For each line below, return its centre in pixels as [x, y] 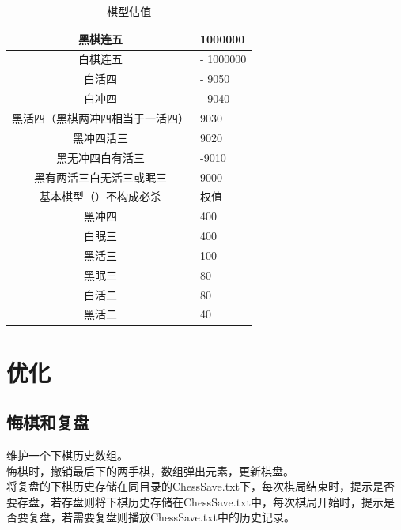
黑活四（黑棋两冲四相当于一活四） [100, 117]
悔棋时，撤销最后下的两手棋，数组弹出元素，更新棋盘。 [150, 470]
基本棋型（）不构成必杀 [100, 196]
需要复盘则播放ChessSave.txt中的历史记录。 [183, 517]
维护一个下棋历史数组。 [67, 455]
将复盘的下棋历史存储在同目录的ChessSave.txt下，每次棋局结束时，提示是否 [200, 486]
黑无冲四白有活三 [100, 157]
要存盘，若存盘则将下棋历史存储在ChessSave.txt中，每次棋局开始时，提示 [195, 501]
